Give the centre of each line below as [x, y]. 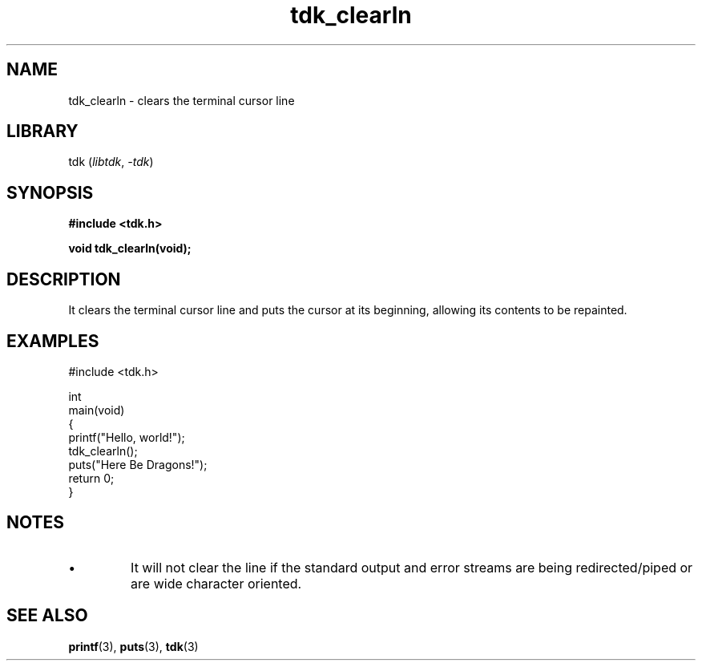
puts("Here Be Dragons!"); [138, 464]
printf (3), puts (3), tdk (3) [133, 646]
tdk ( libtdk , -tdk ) [111, 162]
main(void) [97, 410]
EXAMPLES [53, 341]
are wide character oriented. [216, 583]
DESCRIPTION [64, 279]
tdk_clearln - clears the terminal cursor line [182, 100]
